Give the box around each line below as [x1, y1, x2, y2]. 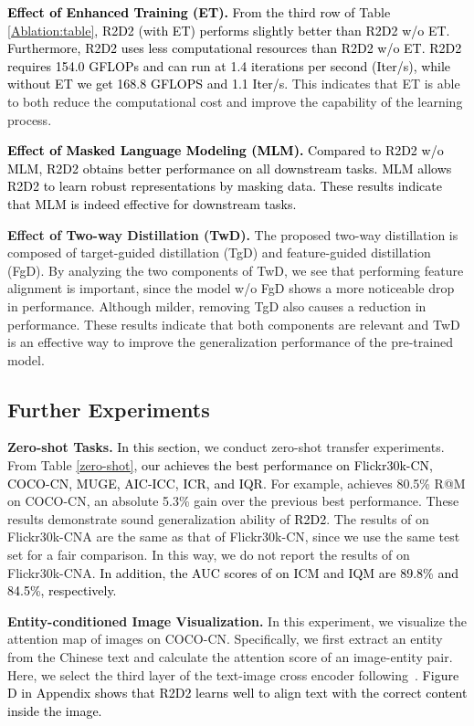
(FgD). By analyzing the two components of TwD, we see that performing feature [7, 260, 464, 279]
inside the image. [7, 700, 102, 720]
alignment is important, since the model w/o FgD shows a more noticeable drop [7, 279, 455, 298]
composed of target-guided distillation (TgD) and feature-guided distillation [7, 243, 431, 262]
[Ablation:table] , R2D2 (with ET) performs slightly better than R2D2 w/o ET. [7, 20, 450, 39]
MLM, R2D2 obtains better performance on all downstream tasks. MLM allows [7, 158, 452, 177]
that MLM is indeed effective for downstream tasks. [7, 194, 297, 213]
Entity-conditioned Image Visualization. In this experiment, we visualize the [7, 611, 468, 630]
